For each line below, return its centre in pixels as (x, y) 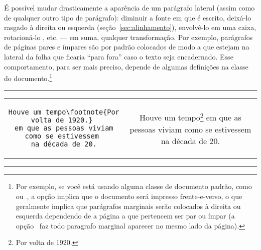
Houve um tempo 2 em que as (190, 117)
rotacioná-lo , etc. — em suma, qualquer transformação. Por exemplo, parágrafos (128, 37)
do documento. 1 (28, 77)
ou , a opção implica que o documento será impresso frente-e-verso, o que (129, 196)
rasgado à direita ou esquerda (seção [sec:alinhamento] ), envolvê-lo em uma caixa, (130, 27)
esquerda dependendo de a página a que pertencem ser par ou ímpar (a (125, 216)
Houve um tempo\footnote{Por (64, 112)
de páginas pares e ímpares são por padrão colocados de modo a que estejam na (127, 47)
